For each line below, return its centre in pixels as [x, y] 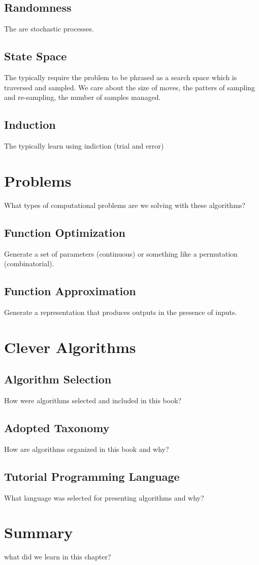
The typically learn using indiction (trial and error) [84, 145]
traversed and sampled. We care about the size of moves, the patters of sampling [130, 87]
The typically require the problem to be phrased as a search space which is [121, 77]
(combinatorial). [29, 263]
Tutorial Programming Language [92, 476]
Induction [30, 125]
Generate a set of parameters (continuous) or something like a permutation [121, 253]
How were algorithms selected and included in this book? [93, 400]
